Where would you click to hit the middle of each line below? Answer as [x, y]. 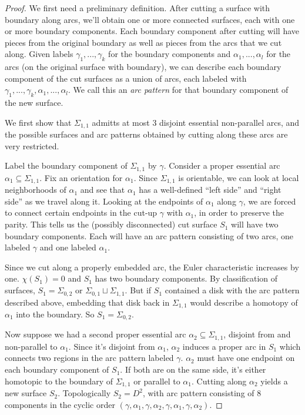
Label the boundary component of [66, 165]
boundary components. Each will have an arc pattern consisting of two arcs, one [149, 235]
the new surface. [34, 103]
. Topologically [84, 393]
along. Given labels [39, 54]
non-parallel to [31, 346]
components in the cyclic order [60, 404]
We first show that [38, 122]
